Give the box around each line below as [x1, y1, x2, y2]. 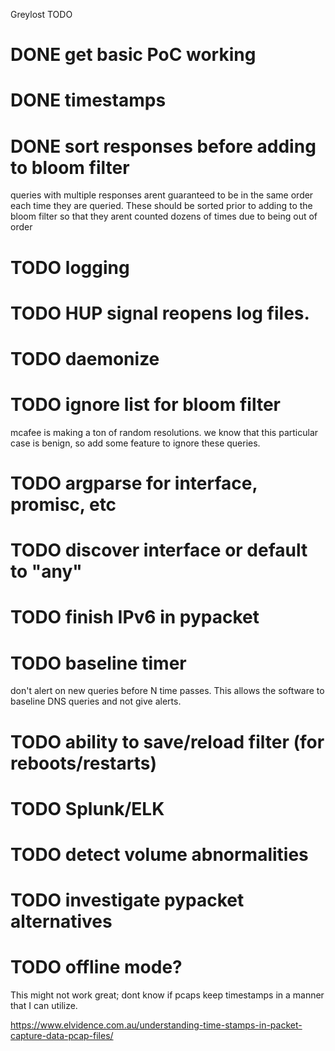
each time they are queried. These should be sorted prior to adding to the [10, 200, 313, 212]
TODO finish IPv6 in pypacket [10, 606, 260, 629]
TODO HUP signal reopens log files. [10, 302, 310, 324]
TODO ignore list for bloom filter [10, 394, 281, 416]
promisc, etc [10, 494, 117, 516]
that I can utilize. [10, 1000, 78, 1011]
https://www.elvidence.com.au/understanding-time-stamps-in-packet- [10, 1019, 303, 1031]
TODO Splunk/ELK [10, 797, 165, 820]
